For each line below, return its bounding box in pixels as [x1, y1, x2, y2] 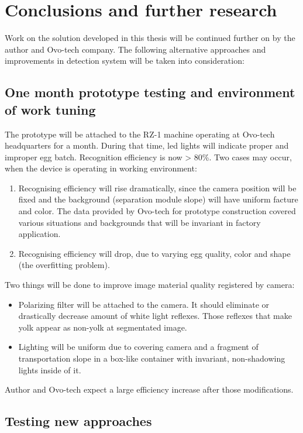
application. [18, 228, 61, 240]
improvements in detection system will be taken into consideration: [5, 54, 245, 67]
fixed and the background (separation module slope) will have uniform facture [18, 193, 298, 205]
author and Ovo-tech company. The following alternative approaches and [5, 43, 266, 55]
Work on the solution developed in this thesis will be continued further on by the [5, 32, 295, 44]
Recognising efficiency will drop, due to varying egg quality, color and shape [18, 247, 291, 259]
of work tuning [5, 100, 96, 118]
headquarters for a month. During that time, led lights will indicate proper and [5, 139, 289, 152]
